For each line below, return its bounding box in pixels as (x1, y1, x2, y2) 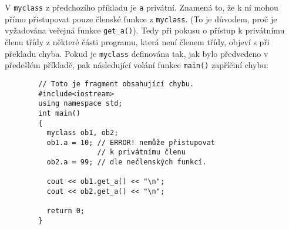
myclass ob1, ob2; (46, 129, 119, 137)
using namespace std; (38, 99, 123, 108)
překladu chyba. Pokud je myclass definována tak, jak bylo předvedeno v (5, 47, 268, 59)
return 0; (46, 207, 85, 215)
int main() (38, 109, 80, 117)
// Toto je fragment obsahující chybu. (38, 79, 194, 88)
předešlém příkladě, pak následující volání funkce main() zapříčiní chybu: (5, 59, 268, 71)
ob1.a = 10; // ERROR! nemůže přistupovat (46, 138, 215, 147)
